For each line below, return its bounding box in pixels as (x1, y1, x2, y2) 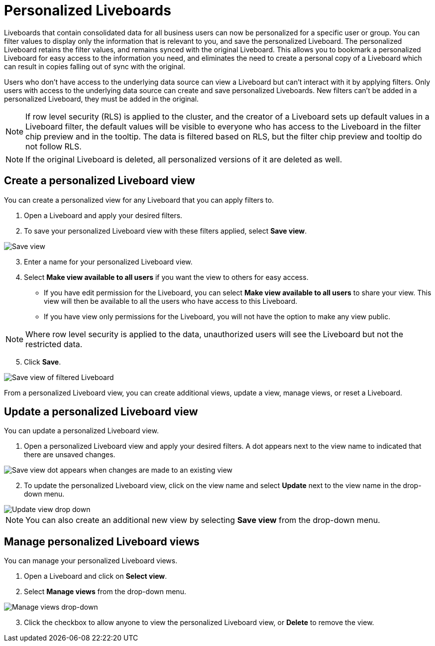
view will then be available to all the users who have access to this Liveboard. (44, 296, 298, 305)
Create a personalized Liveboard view (4, 174, 195, 187)
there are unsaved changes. (24, 450, 115, 459)
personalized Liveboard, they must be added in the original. (4, 94, 199, 103)
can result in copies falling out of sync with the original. (4, 62, 185, 71)
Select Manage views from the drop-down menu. (24, 587, 186, 596)
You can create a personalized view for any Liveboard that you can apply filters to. (4, 195, 274, 204)
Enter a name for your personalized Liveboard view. (24, 257, 193, 266)
